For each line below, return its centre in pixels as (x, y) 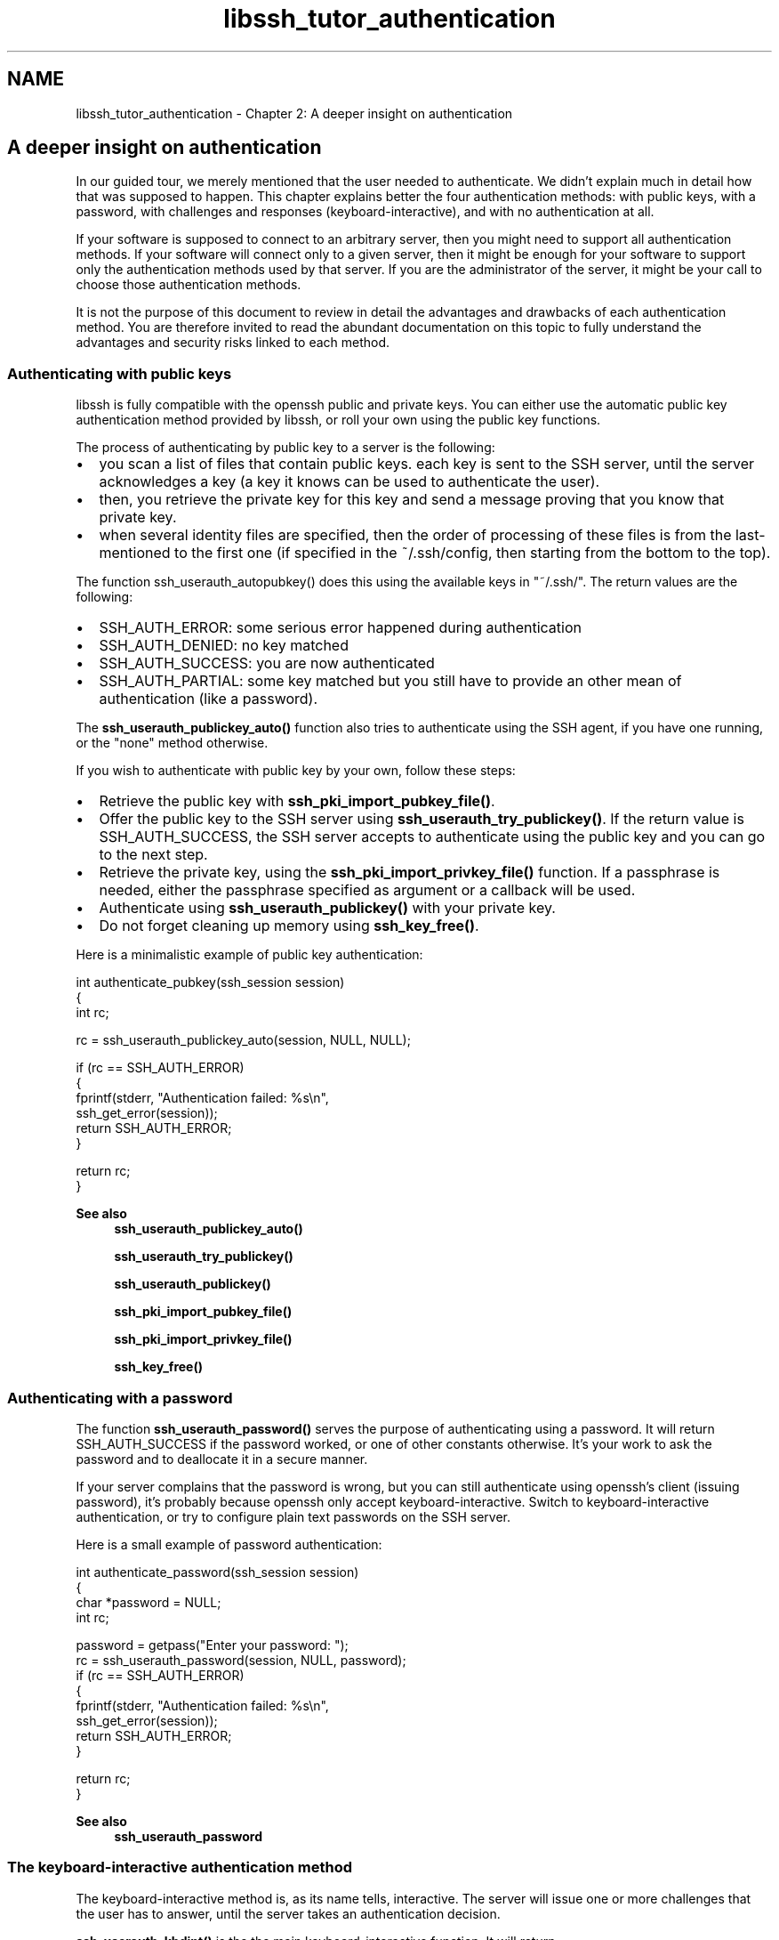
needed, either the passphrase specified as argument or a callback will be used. (367, 890)
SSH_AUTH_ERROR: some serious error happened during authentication (340, 628)
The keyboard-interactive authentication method (180, 1867)
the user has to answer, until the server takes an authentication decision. (288, 1913)
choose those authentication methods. (189, 285)
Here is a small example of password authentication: (229, 1544)
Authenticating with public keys (120, 373)
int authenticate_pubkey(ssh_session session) (210, 982)
